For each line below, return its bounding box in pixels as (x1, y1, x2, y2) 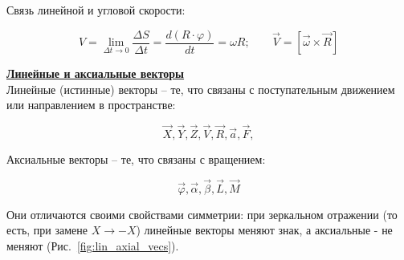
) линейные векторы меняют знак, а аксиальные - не (136, 221, 393, 238)
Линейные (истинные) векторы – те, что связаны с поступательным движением (6, 80, 395, 97)
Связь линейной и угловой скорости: (6, 2, 186, 18)
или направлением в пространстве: (6, 96, 176, 113)
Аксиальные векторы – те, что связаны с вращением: (6, 151, 266, 168)
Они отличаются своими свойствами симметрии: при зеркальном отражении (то (6, 205, 398, 222)
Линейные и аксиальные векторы (6, 65, 185, 82)
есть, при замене (6, 221, 88, 238)
